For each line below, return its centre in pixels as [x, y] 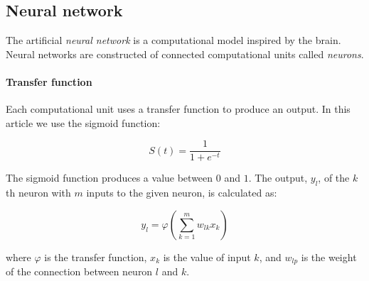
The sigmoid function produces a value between [109, 178]
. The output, [278, 178]
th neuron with [38, 193]
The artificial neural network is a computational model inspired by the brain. [173, 40]
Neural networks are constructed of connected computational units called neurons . [185, 54]
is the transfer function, [96, 257]
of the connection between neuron [79, 271]
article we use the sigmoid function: [83, 122]
